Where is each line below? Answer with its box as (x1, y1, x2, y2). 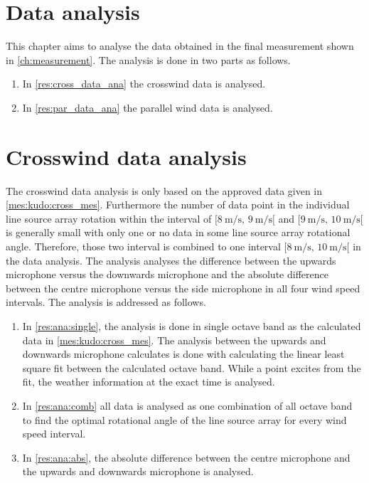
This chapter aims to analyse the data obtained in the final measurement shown (6, 38, 354, 53)
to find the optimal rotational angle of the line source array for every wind (22, 412, 347, 427)
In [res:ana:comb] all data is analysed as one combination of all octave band (22, 398, 353, 413)
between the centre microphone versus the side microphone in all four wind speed (6, 280, 360, 295)
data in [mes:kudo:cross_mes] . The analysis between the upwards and (22, 332, 326, 347)
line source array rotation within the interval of (6, 211, 212, 225)
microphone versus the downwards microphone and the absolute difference (6, 267, 328, 282)
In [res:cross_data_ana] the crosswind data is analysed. (22, 76, 266, 91)
